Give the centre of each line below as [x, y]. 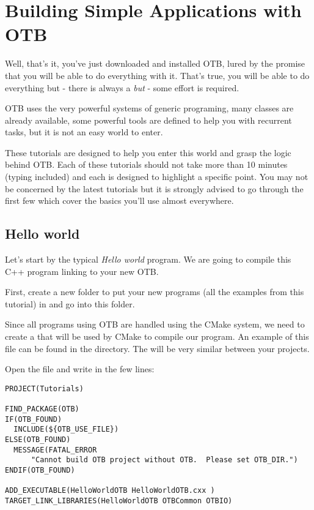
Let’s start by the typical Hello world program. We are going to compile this [148, 259]
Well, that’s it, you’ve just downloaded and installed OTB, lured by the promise [155, 63]
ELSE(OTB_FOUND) [38, 440]
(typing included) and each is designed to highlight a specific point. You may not [157, 177]
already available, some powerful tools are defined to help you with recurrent [148, 120]
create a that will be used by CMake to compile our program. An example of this [157, 336]
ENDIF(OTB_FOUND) [40, 471]
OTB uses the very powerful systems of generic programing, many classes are [149, 108]
